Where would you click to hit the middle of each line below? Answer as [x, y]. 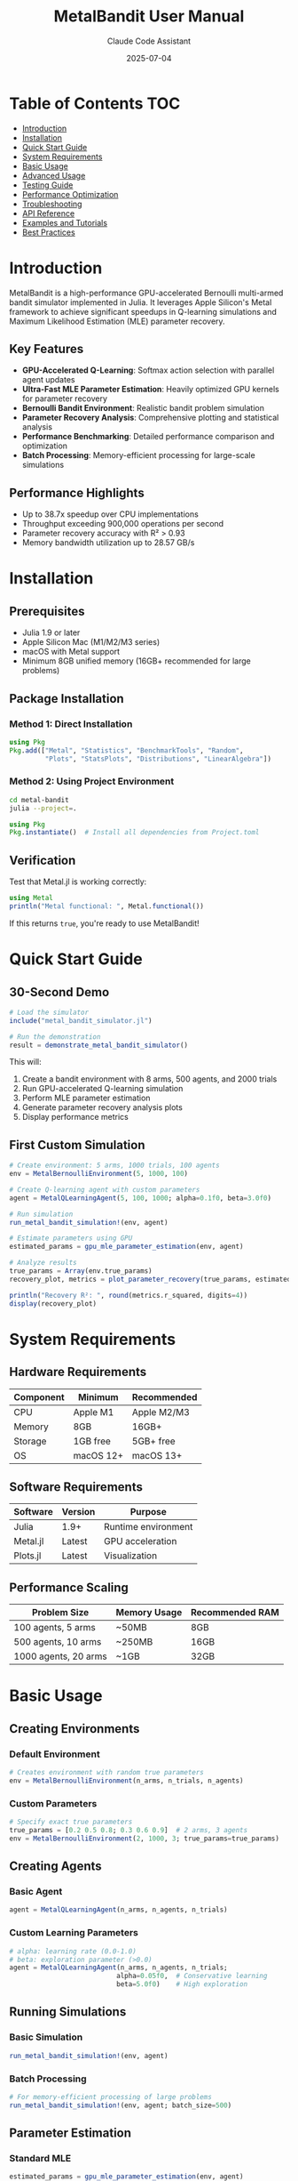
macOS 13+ [157, 1455]
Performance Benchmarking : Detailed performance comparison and [148, 437]
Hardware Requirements [78, 1372]
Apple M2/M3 [161, 1412]
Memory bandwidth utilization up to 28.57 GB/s [108, 543]
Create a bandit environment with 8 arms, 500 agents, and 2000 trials [149, 1079]
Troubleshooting [52, 204]
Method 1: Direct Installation [71, 724]
